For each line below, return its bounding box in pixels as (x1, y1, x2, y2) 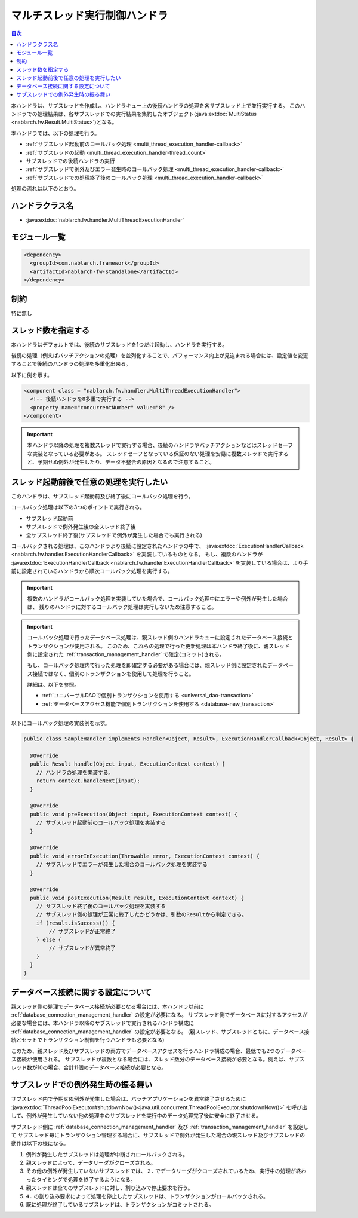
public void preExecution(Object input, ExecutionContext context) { (30, 810, 238, 818)
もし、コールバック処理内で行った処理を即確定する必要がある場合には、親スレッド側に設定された (27, 662, 268, 669)
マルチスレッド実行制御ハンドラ (11, 9, 168, 22)
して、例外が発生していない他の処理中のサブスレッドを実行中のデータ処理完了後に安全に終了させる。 (11, 1112, 262, 1119)
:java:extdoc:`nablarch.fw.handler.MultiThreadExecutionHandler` (26, 216, 184, 224)
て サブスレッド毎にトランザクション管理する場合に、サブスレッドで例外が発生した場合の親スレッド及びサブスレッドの (11, 1131, 305, 1139)
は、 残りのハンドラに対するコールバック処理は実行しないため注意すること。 (27, 604, 217, 611)
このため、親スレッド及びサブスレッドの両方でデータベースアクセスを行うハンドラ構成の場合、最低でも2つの (11, 1047, 280, 1054)
